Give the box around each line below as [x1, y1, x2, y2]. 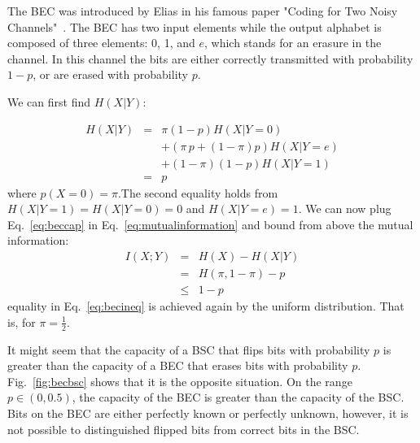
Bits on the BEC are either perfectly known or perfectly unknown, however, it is [7, 404, 409, 421]
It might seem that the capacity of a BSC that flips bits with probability [7, 341, 370, 358]
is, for [7, 313, 36, 330]
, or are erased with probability [33, 66, 188, 83]
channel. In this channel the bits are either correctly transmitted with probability [7, 50, 413, 67]
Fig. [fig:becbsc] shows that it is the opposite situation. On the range [7, 372, 352, 389]
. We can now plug [298, 200, 392, 217]
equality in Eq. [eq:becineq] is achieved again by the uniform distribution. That [7, 298, 405, 315]
